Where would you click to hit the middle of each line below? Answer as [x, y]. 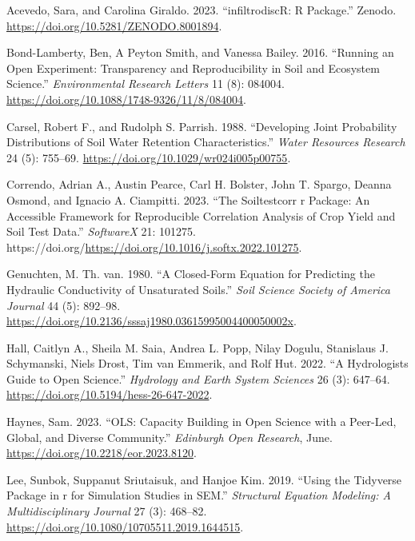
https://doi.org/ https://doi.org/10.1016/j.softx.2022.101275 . [154, 247]
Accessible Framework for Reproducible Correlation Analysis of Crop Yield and [201, 215]
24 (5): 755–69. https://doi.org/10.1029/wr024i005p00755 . [149, 157]
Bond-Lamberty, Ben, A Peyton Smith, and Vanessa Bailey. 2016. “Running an [200, 52]
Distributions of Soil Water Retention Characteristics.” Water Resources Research [206, 142]
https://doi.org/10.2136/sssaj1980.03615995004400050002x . [152, 321]
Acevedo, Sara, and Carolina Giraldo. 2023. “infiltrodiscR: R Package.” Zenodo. [202, 10]
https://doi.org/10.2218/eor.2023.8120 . [102, 453]
